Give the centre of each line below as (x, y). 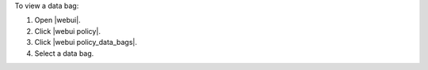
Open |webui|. (57, 20)
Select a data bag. (64, 53)
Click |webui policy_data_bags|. (86, 42)
